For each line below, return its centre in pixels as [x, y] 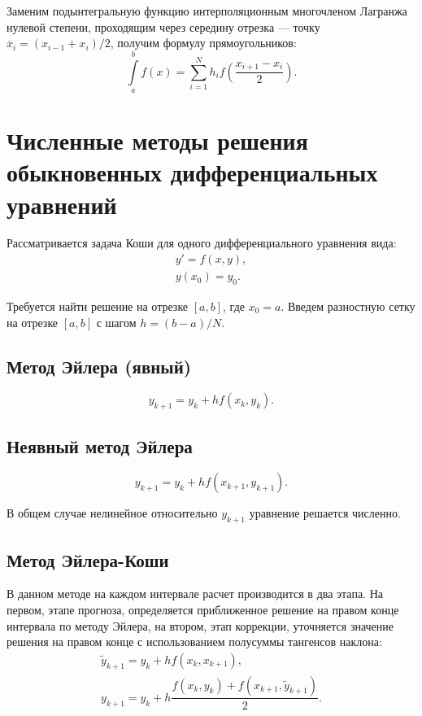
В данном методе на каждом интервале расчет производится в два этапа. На [195, 594]
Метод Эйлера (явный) [99, 366]
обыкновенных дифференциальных [192, 172]
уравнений [62, 204]
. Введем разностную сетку [348, 306]
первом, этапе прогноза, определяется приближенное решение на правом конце [203, 609]
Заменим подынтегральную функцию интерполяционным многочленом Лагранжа [207, 11]
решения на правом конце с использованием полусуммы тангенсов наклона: [194, 642]
